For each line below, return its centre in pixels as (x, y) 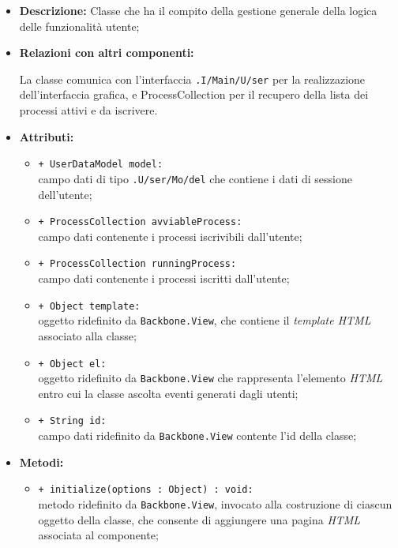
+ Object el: (72, 364)
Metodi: (41, 462)
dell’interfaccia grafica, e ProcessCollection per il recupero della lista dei (194, 94)
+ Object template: (89, 306)
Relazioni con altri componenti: (107, 53)
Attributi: (47, 136)
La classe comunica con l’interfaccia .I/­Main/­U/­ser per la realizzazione (192, 79)
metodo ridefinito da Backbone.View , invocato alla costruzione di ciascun (215, 504)
